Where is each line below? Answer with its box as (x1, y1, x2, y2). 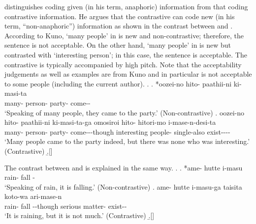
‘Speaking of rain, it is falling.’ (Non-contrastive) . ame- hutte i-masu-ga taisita (4, 181, 242, 192)
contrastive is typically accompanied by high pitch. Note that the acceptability (4, 59, 242, 69)
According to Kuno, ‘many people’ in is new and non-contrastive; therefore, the (4, 30, 244, 40)
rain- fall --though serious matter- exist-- (4, 200, 127, 211)
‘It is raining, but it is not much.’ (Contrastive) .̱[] (4, 210, 155, 221)
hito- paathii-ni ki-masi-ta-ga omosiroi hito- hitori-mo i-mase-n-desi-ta (4, 117, 216, 127)
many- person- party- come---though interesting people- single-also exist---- (4, 126, 230, 137)
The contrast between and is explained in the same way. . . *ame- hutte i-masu (4, 162, 243, 172)
